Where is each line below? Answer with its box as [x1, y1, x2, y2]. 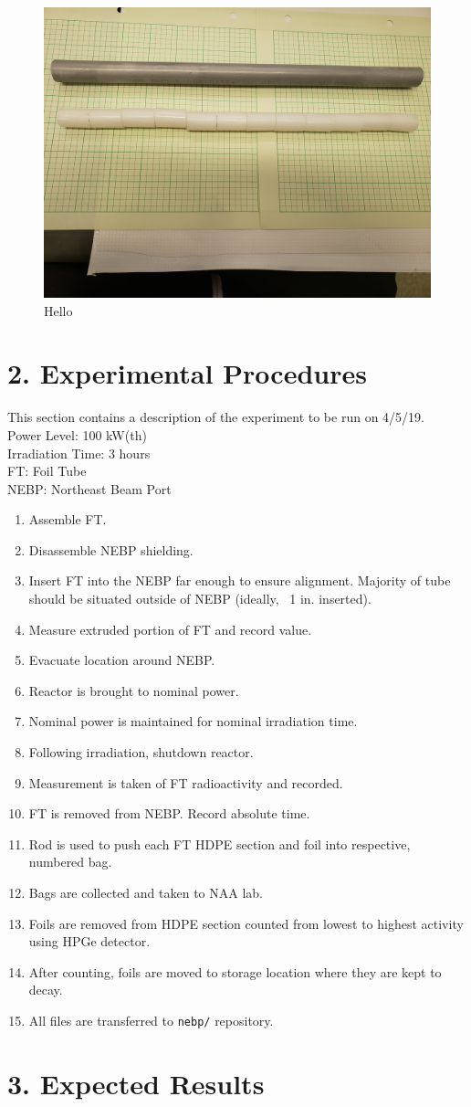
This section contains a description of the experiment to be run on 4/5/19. [7, 407, 424, 427]
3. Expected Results [7, 1064, 265, 1102]
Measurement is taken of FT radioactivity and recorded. [28, 773, 343, 792]
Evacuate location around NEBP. [28, 650, 215, 669]
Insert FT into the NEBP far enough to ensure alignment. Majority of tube [28, 571, 451, 590]
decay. [28, 980, 63, 999]
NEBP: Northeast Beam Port [7, 479, 172, 498]
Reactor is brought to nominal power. [28, 680, 239, 700]
